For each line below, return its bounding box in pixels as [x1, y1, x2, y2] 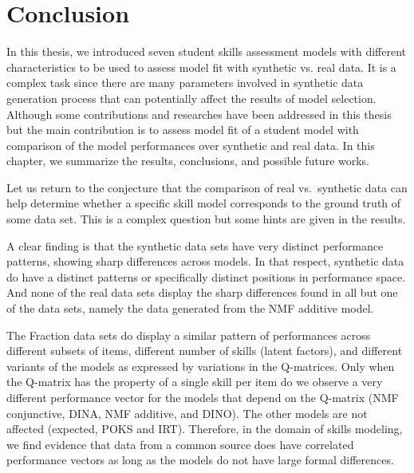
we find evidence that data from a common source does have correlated [6, 436, 354, 452]
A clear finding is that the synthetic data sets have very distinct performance [6, 237, 384, 254]
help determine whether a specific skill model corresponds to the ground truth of [6, 195, 401, 211]
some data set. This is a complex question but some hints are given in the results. [6, 211, 406, 227]
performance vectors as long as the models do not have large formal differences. [6, 451, 394, 468]
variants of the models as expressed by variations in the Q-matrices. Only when [6, 357, 395, 374]
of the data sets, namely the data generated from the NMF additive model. [6, 300, 374, 317]
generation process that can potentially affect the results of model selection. [6, 89, 377, 106]
